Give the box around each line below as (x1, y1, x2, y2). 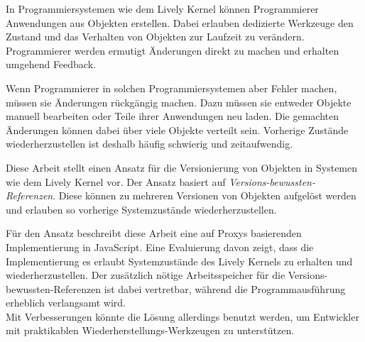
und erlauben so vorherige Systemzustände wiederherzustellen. (6, 202, 277, 216)
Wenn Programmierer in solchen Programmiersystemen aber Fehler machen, (6, 80, 337, 95)
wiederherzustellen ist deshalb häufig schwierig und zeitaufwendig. (6, 136, 293, 151)
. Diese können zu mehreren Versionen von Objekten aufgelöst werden (53, 188, 356, 203)
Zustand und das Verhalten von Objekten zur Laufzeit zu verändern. (6, 29, 305, 44)
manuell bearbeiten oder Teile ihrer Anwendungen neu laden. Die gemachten (6, 109, 339, 123)
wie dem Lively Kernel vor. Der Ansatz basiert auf (6, 174, 226, 189)
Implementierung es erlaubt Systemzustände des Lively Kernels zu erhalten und (6, 253, 353, 268)
